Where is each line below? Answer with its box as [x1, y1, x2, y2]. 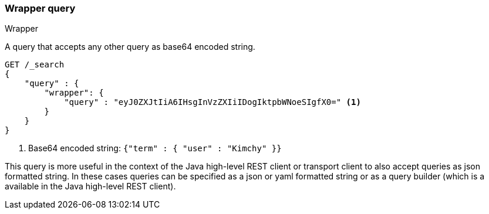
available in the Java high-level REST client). [5, 181, 176, 192]
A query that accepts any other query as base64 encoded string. [5, 42, 255, 52]
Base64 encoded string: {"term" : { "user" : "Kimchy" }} [28, 143, 282, 154]
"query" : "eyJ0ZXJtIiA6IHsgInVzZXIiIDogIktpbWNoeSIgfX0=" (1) [64, 97, 361, 107]
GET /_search [5, 60, 65, 70]
